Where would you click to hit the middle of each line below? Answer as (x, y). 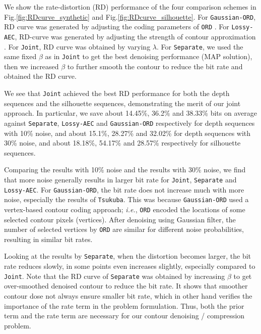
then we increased (31, 66)
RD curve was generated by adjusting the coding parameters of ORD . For (117, 27)
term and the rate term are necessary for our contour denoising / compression (124, 316)
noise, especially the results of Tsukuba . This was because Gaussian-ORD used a (126, 199)
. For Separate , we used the (200, 46)
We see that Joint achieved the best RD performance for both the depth (117, 93)
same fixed (20, 56)
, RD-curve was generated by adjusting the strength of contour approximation (135, 36)
